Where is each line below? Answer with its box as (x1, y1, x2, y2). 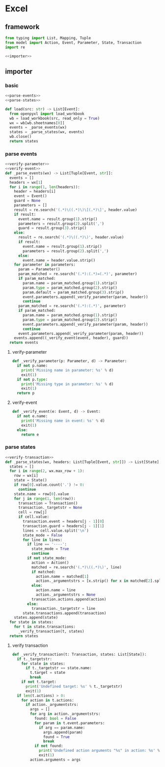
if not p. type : (17, 377, 48, 382)
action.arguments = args (30, 757, 81, 762)
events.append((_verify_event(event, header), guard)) (14, 335, 129, 340)
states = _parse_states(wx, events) (9, 130, 84, 134)
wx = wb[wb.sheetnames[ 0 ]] (9, 120, 65, 126)
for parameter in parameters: (14, 262, 76, 267)
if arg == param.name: (38, 725, 85, 730)
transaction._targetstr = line (31, 606, 96, 611)
